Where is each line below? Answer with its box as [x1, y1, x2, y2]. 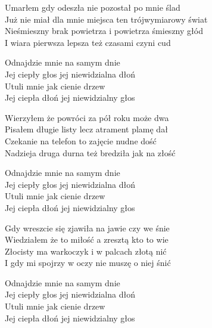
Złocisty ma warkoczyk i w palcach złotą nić [5, 245, 167, 257]
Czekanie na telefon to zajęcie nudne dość [5, 134, 157, 147]
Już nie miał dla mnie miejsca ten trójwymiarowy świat [5, 13, 208, 25]
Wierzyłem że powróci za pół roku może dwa [5, 111, 169, 123]
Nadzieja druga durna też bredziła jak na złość [5, 146, 176, 159]
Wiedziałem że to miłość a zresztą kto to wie [5, 233, 169, 246]
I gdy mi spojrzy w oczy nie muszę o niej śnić [5, 256, 171, 269]
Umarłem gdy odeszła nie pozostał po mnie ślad [5, 1, 180, 13]
